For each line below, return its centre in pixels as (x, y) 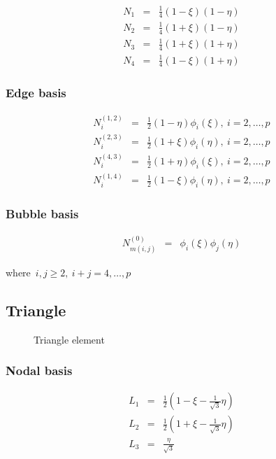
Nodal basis (39, 370)
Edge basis (36, 93)
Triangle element (69, 339)
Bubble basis (42, 214)
